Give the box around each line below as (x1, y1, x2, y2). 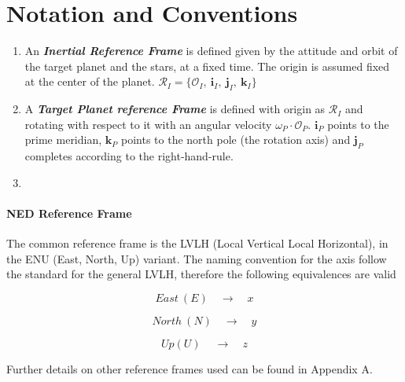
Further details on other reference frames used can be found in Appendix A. (6, 360, 373, 376)
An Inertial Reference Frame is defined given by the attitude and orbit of (24, 42, 398, 59)
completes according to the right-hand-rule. (24, 148, 234, 164)
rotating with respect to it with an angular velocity (24, 116, 272, 132)
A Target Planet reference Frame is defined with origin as (24, 101, 326, 117)
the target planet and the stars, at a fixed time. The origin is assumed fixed (24, 57, 390, 74)
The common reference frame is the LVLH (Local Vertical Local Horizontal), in (6, 235, 388, 252)
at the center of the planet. (24, 73, 155, 90)
